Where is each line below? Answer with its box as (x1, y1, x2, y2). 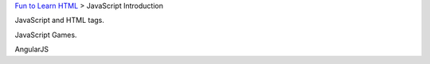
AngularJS (14, 44, 49, 55)
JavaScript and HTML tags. (14, 16, 105, 25)
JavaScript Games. (14, 30, 77, 40)
